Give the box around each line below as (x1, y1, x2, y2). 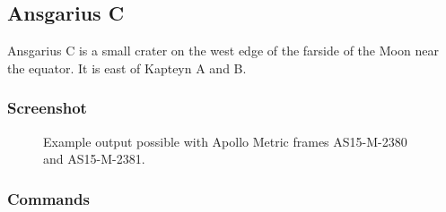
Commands (7, 187, 90, 209)
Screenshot (7, 97, 87, 119)
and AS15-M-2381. (43, 149, 145, 168)
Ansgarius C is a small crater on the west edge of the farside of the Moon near (7, 41, 439, 60)
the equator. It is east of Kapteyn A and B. (7, 58, 247, 77)
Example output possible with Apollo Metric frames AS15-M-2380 (43, 131, 407, 150)
